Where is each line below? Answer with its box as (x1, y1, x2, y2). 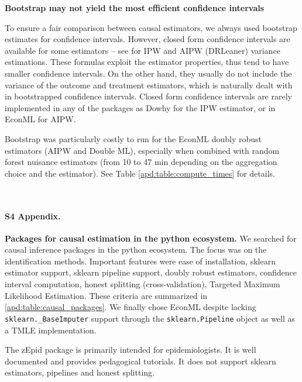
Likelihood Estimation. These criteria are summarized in (5, 289, 208, 301)
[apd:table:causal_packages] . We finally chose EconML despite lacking (5, 301, 256, 313)
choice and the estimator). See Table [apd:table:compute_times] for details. (5, 167, 275, 179)
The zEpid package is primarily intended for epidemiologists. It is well (5, 343, 256, 356)
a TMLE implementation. (5, 324, 97, 336)
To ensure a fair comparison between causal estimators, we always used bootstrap (5, 21, 297, 33)
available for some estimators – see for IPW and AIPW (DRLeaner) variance (5, 44, 280, 56)
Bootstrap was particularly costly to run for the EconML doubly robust (5, 132, 262, 144)
